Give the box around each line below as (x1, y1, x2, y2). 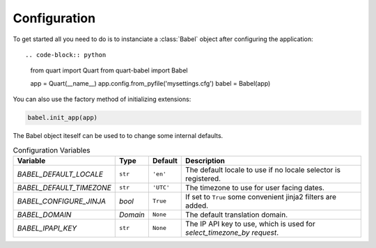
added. (185, 201, 209, 210)
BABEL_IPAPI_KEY (17, 223, 77, 233)
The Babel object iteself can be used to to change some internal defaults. (13, 132, 224, 140)
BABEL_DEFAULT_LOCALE (17, 169, 104, 179)
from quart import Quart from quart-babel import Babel (30, 66, 188, 75)
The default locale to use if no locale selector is (185, 164, 341, 174)
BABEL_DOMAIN (17, 210, 72, 219)
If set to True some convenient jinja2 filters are (185, 192, 337, 201)
